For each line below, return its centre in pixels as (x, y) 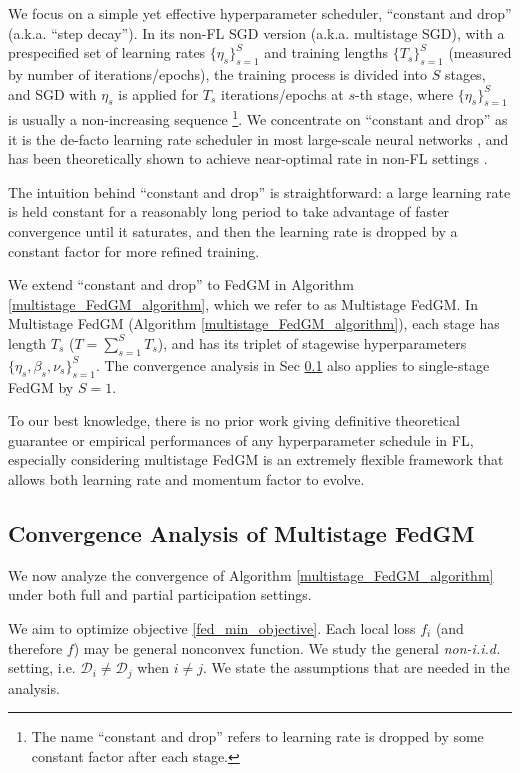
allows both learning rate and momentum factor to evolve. (186, 478)
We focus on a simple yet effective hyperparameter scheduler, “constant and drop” (260, 13)
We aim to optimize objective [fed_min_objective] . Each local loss (212, 627)
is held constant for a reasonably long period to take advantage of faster (229, 211)
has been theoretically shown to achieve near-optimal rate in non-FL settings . (248, 158)
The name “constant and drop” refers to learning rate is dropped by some (257, 736)
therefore (35, 647)
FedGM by (41, 386)
